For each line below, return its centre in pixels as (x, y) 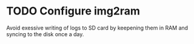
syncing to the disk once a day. (45, 34)
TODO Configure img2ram (73, 11)
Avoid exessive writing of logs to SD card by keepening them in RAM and (97, 28)
